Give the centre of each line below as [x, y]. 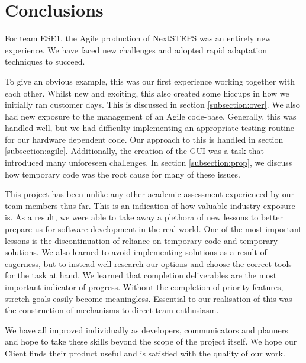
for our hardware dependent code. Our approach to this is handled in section [144, 139]
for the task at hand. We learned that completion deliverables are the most [141, 275]
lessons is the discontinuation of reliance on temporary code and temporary [141, 240]
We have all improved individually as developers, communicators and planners [146, 330]
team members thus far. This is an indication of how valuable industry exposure [150, 205]
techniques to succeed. [45, 61]
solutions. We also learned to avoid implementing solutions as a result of [136, 252]
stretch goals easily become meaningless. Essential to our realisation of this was [149, 298]
